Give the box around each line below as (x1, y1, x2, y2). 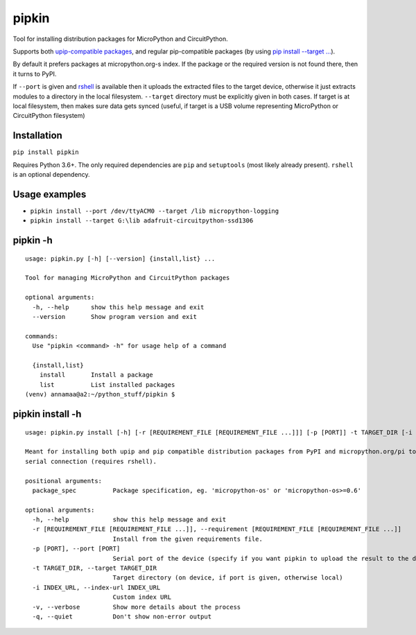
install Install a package (39, 371, 154, 379)
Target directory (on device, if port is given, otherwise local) (112, 574, 343, 582)
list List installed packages (39, 381, 175, 388)
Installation (12, 130, 62, 141)
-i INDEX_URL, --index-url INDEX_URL (32, 583, 161, 591)
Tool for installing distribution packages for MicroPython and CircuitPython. (12, 35, 228, 43)
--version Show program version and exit (32, 313, 198, 321)
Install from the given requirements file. (112, 534, 263, 543)
